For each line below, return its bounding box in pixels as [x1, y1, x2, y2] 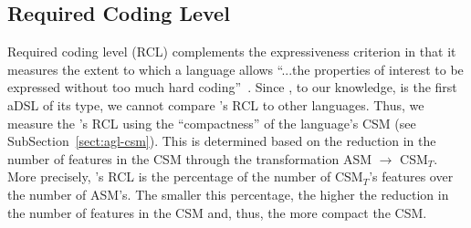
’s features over [369, 167, 454, 186]
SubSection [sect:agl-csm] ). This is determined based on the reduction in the [7, 131, 436, 150]
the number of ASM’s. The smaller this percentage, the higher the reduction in [7, 184, 449, 203]
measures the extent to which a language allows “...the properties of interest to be [7, 59, 464, 78]
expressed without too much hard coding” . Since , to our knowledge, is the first [7, 78, 457, 97]
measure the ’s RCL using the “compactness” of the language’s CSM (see [7, 113, 416, 132]
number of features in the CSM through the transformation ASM [7, 149, 372, 168]
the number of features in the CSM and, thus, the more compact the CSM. [7, 202, 427, 222]
